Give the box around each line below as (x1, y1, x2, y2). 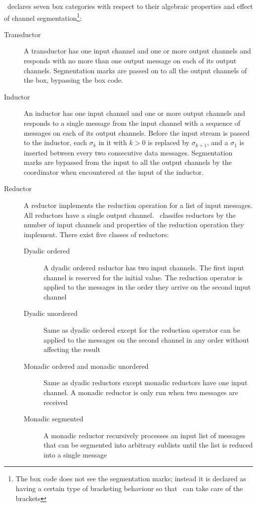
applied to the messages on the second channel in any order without (43, 334, 250, 345)
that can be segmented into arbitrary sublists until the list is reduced (43, 440, 253, 450)
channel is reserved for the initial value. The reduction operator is (43, 272, 243, 282)
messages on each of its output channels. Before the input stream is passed (24, 127, 250, 138)
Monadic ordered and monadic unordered (24, 360, 149, 371)
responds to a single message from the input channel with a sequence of (24, 118, 241, 128)
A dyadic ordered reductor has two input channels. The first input (43, 262, 244, 272)
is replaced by (148, 137, 190, 148)
